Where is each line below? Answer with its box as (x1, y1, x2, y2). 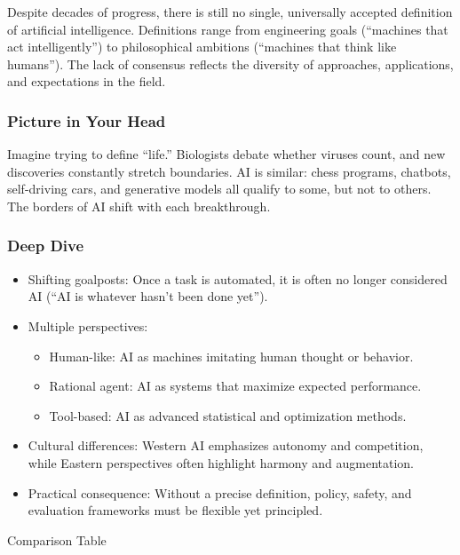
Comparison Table (7, 530, 107, 549)
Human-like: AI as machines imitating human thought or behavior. (49, 346, 414, 365)
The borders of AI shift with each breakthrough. (7, 196, 271, 215)
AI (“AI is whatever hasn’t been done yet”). (28, 287, 268, 305)
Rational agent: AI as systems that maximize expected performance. (49, 377, 422, 395)
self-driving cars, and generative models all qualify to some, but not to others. (7, 179, 432, 198)
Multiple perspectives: (28, 316, 148, 335)
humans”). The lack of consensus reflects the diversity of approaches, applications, (7, 54, 454, 73)
